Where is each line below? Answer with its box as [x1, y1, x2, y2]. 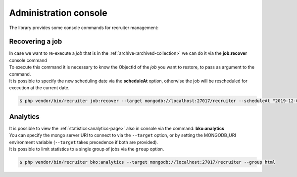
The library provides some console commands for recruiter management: [9, 25, 158, 31]
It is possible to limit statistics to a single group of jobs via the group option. [9, 146, 164, 152]
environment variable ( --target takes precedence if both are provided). [9, 139, 158, 145]
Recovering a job [9, 37, 62, 46]
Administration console [9, 7, 107, 18]
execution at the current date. [9, 85, 70, 91]
